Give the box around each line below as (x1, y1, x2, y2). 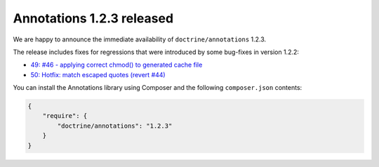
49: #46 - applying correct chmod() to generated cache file (30, 60, 203, 69)
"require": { (42, 112, 88, 120)
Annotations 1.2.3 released (13, 11, 174, 26)
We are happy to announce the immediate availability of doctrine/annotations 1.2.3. (13, 35, 267, 44)
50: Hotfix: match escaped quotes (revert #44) (30, 70, 166, 79)
